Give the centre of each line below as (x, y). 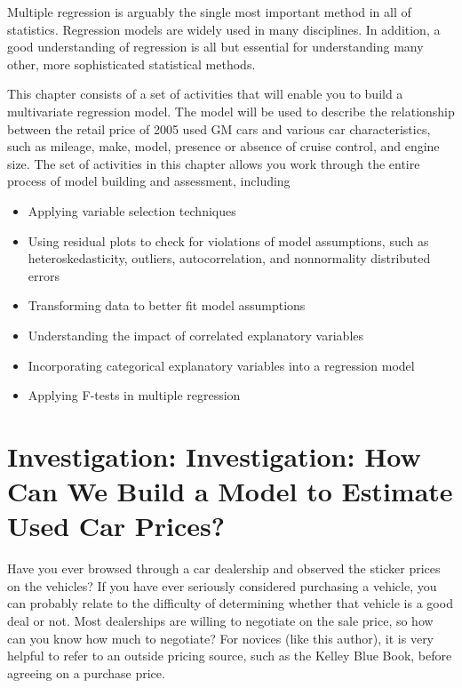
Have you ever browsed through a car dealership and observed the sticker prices (224, 568)
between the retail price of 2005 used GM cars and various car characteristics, (219, 128)
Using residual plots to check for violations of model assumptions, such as (228, 240)
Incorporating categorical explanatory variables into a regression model (221, 365)
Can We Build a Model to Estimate (230, 491)
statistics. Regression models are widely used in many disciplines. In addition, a (224, 29)
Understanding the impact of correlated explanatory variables (196, 335)
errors (44, 275)
